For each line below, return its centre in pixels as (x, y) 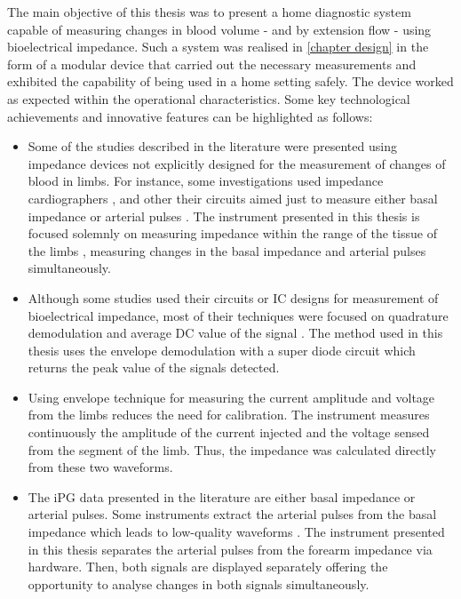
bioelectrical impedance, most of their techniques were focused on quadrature (238, 315)
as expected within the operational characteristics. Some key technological (209, 98)
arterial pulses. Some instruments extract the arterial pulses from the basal (232, 514)
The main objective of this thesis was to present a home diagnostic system (209, 12)
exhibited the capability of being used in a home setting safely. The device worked (230, 81)
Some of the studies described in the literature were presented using (212, 146)
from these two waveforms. (100, 467)
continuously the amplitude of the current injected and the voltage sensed (229, 432)
